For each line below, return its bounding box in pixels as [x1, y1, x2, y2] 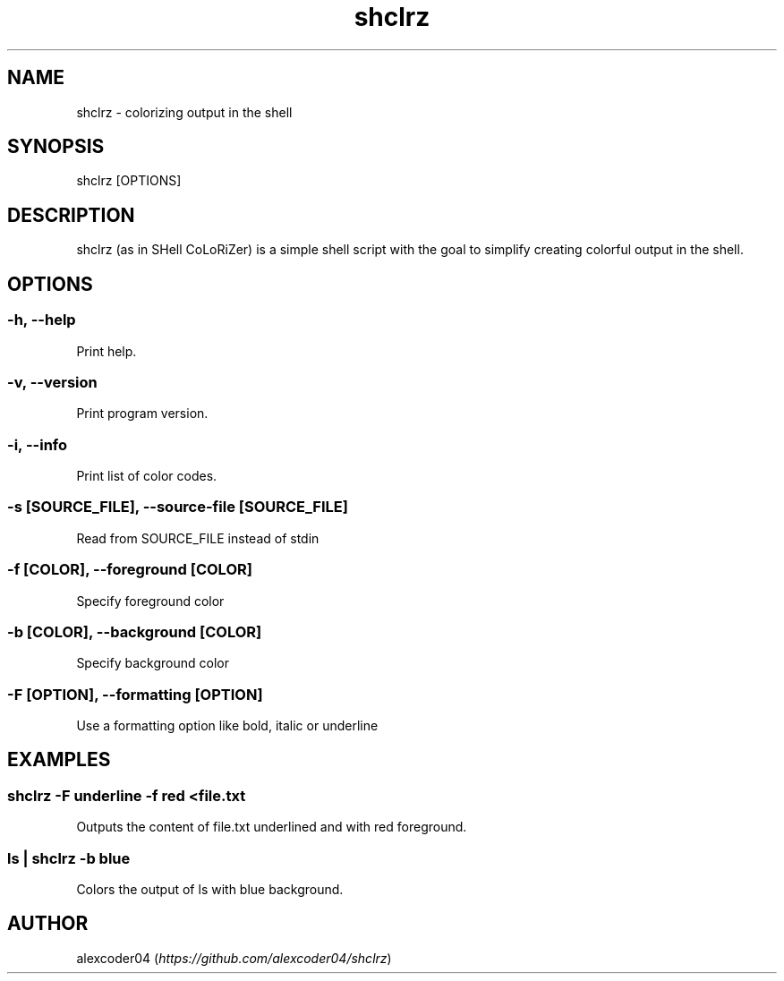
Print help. [76, 343, 137, 359]
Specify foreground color [76, 593, 225, 609]
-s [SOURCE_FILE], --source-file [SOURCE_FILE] [7, 498, 348, 516]
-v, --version [7, 372, 98, 391]
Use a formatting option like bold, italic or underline [76, 718, 379, 733]
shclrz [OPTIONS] [76, 173, 182, 189]
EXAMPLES [7, 748, 111, 772]
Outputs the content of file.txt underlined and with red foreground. [76, 819, 467, 835]
